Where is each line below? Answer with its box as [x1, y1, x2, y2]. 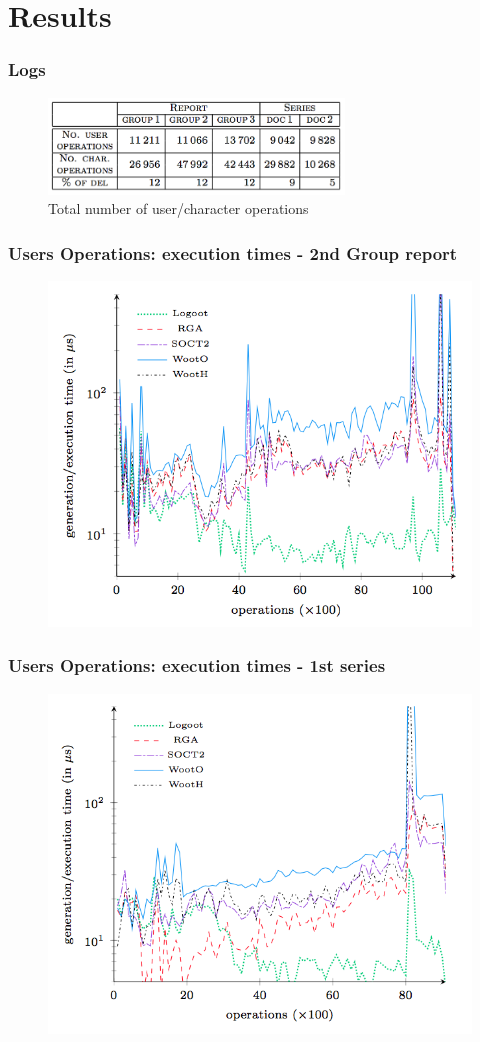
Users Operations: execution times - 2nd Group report [8, 240, 458, 265]
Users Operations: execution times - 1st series [8, 653, 386, 678]
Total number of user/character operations [48, 198, 309, 219]
